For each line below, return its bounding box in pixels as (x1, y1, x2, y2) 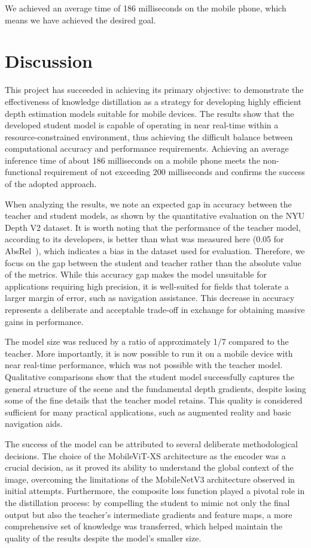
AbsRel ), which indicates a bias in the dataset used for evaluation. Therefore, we (5, 245, 305, 257)
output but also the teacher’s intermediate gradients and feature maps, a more (5, 508, 292, 520)
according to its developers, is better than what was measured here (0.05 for (5, 233, 284, 245)
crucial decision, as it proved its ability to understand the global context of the (5, 461, 294, 474)
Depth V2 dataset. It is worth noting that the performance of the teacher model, (5, 221, 301, 233)
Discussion (5, 49, 93, 73)
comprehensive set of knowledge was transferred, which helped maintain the (5, 520, 283, 532)
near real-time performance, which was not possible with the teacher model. (5, 359, 283, 371)
